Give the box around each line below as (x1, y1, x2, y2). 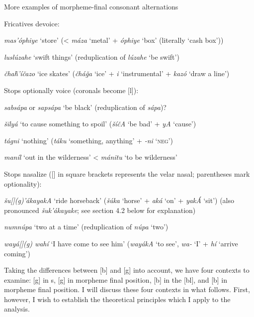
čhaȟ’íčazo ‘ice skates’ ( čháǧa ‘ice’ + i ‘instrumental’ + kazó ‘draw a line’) (4, 68, 230, 79)
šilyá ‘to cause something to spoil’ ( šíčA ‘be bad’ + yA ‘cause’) (4, 118, 196, 129)
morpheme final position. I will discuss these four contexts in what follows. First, (4, 284, 250, 295)
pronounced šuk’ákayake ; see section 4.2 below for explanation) (4, 205, 196, 215)
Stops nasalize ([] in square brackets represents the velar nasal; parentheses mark (4, 168, 250, 179)
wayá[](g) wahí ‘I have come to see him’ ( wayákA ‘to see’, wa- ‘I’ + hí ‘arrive (4, 238, 238, 248)
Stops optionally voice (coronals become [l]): (4, 85, 139, 95)
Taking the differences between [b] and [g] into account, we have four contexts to (4, 265, 250, 275)
